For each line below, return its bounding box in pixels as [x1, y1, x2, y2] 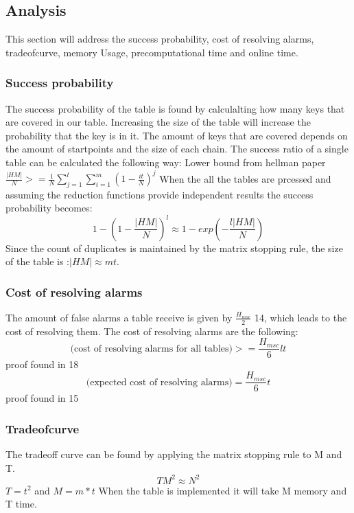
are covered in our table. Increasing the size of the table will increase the [5, 115, 311, 129]
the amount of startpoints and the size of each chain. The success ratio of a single [5, 141, 349, 156]
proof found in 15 [5, 391, 79, 405]
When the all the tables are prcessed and [159, 171, 331, 185]
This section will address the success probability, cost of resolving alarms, [5, 32, 314, 46]
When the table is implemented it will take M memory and [98, 483, 347, 497]
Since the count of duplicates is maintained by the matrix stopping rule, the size [5, 240, 343, 255]
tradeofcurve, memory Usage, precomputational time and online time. [5, 45, 298, 59]
